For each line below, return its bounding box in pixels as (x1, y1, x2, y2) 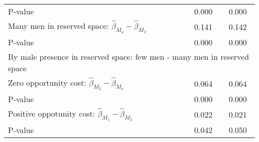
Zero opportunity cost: (8, 76, 87, 88)
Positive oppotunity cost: (8, 107, 95, 119)
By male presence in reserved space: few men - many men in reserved (8, 50, 249, 62)
